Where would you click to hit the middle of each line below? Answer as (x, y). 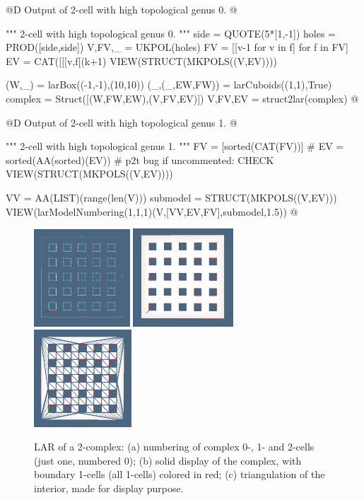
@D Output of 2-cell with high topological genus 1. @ (122, 122)
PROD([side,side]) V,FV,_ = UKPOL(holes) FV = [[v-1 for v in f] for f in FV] (177, 47)
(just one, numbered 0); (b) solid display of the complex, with (168, 460)
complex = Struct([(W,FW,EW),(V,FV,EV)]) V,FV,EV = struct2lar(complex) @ (182, 98)
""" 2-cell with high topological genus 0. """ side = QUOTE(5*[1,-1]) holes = (171, 33)
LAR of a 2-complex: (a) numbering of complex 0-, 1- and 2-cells (174, 447)
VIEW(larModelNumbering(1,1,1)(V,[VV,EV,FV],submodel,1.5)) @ (152, 211)
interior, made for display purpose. (109, 488)
